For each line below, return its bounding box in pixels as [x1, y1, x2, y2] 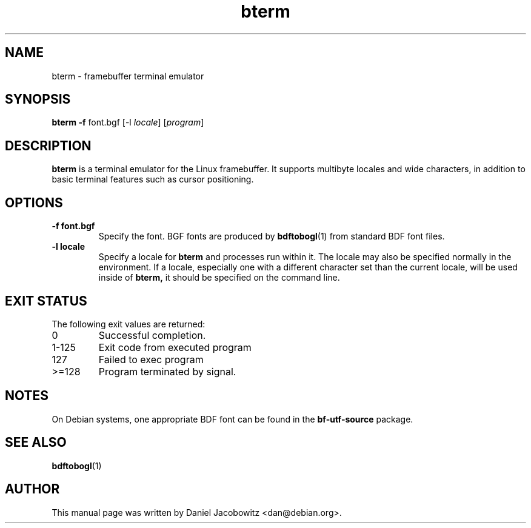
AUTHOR [5, 481, 60, 497]
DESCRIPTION [5, 138, 92, 153]
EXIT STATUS [5, 293, 87, 309]
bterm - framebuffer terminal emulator [52, 70, 204, 81]
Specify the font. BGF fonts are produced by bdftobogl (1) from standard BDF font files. [98, 231, 445, 242]
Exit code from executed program [98, 341, 252, 353]
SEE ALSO [5, 435, 67, 450]
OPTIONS [5, 195, 63, 210]
